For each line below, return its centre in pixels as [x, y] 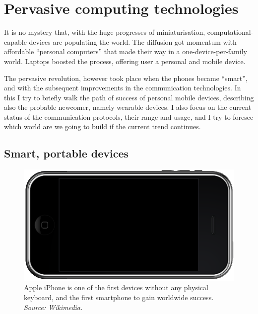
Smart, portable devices [66, 153]
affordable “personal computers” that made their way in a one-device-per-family [126, 51]
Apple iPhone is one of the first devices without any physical [116, 287]
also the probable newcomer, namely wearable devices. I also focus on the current [128, 107]
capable [15, 41]
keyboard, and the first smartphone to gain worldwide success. [119, 297]
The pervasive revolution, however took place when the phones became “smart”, [126, 78]
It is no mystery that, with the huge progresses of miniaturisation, [105, 32]
